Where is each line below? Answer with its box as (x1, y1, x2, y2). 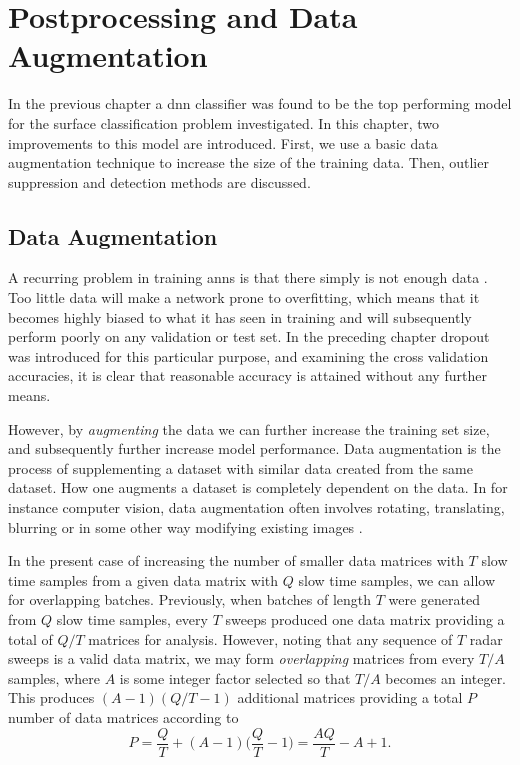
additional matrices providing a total (237, 687, 463, 708)
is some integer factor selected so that (119, 667, 351, 688)
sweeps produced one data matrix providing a (225, 608, 505, 629)
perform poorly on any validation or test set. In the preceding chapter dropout (8, 326, 490, 347)
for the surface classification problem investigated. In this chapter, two (8, 112, 440, 133)
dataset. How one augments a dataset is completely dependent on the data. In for (8, 477, 508, 498)
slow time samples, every (56, 608, 208, 629)
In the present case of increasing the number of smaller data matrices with (8, 550, 464, 571)
